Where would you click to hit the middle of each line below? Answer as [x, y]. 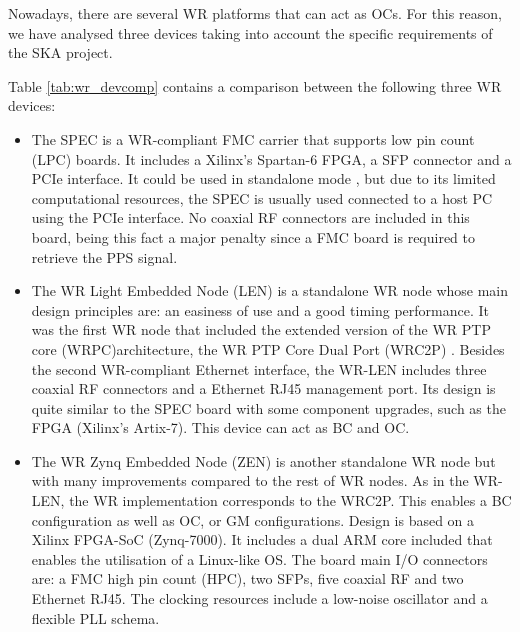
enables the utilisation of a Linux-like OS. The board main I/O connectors [259, 558]
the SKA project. [60, 52]
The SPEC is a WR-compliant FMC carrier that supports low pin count [253, 138]
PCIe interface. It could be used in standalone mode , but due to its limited [263, 178]
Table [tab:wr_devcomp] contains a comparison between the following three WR [255, 85]
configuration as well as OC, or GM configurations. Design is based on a [253, 519]
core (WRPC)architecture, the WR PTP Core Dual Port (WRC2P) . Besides [268, 348]
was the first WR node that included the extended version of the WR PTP [261, 329]
